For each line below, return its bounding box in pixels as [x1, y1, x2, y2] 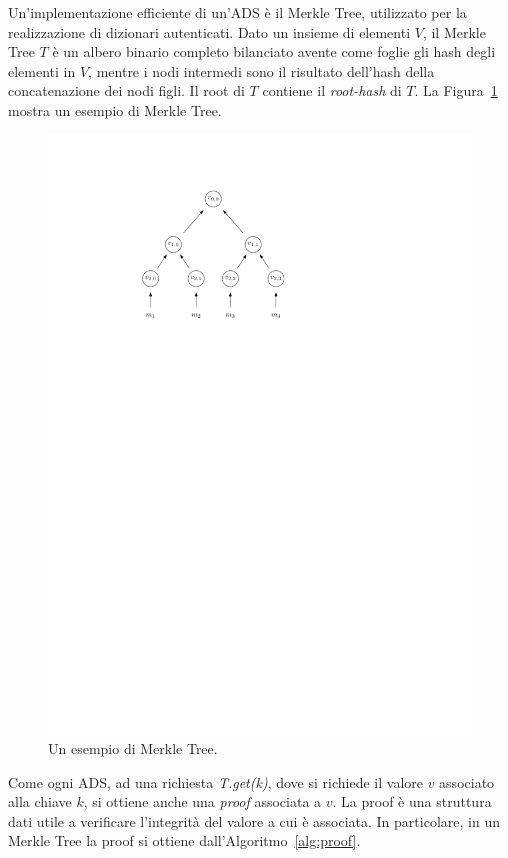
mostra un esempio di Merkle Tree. [8, 99, 222, 120]
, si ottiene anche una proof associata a [83, 791, 322, 812]
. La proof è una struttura [332, 791, 492, 812]
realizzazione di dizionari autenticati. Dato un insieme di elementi [8, 21, 411, 42]
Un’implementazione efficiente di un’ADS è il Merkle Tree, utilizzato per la [8, 2, 467, 22]
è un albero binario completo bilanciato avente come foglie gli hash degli [52, 41, 496, 62]
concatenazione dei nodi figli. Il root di [8, 80, 245, 101]
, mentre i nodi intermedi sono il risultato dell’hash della [88, 60, 435, 81]
